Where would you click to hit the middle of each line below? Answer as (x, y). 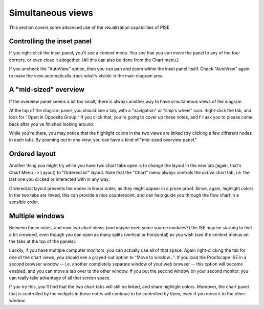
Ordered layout (33, 154)
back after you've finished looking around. (52, 124)
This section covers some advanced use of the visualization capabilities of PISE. (90, 27)
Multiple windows (37, 216)
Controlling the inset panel (50, 41)
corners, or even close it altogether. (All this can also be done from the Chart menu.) (94, 60)
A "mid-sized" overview (47, 90)
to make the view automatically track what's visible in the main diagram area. (86, 75)
